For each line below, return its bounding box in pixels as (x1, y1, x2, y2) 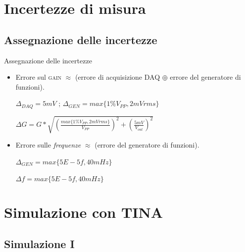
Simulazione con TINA (4, 202, 163, 222)
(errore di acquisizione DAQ (75, 72, 160, 82)
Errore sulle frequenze (15, 140, 81, 150)
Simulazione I (4, 236, 75, 251)
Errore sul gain (15, 72, 61, 82)
